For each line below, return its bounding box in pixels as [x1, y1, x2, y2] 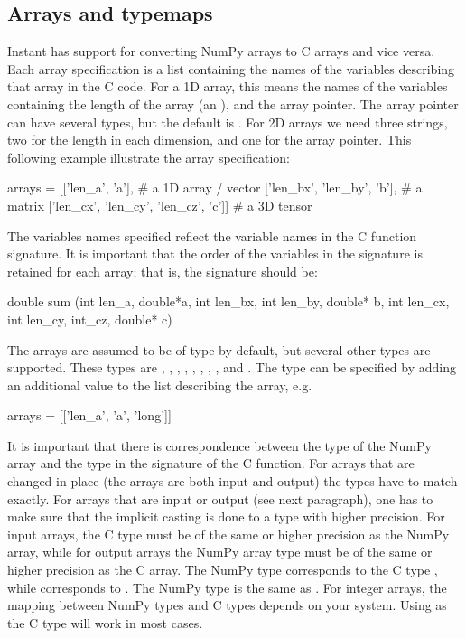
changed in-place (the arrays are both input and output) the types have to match [7, 472, 458, 491]
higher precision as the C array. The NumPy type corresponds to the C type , [7, 560, 438, 579]
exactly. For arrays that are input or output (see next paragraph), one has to [7, 489, 433, 508]
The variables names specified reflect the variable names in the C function [7, 226, 417, 245]
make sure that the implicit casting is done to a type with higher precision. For [7, 507, 445, 526]
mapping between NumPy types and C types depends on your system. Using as [7, 596, 447, 615]
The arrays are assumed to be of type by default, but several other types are [7, 340, 431, 359]
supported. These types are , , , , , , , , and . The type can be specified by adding [7, 358, 456, 377]
